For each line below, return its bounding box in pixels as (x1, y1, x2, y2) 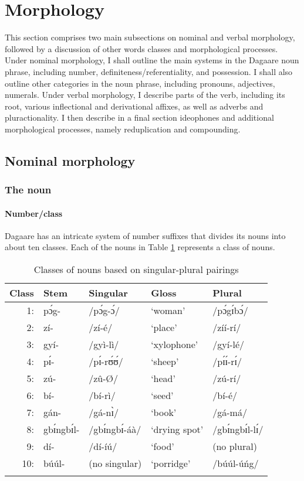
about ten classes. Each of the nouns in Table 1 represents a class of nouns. (5, 241, 275, 253)
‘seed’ (151, 388, 174, 402)
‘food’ (151, 439, 174, 453)
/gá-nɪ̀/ (89, 405, 119, 419)
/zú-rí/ (212, 371, 241, 386)
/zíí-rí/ (212, 320, 241, 335)
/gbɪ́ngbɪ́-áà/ (89, 422, 141, 436)
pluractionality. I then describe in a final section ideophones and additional (5, 111, 274, 124)
